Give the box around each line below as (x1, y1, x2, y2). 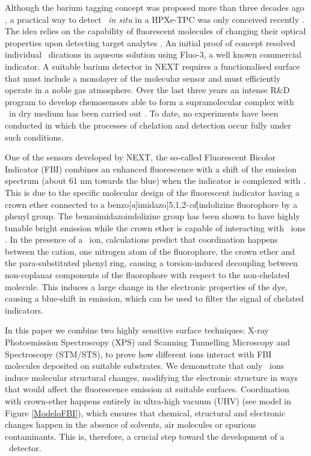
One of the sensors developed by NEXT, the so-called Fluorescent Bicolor (5, 151, 276, 163)
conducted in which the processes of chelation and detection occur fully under (5, 118, 291, 131)
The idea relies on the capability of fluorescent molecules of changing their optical (5, 25, 306, 37)
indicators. (5, 303, 43, 316)
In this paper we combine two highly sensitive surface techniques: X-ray (5, 324, 269, 336)
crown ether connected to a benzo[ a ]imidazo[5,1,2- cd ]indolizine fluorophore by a (5, 198, 298, 210)
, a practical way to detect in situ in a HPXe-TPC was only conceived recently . (5, 13, 304, 25)
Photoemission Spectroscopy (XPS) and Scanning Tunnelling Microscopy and (5, 336, 291, 348)
